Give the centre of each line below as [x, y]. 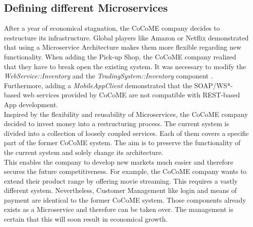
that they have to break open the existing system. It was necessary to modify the [125, 66]
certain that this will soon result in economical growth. [86, 219]
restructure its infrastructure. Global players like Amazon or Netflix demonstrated [126, 37]
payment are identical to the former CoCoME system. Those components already [125, 199]
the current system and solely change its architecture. [84, 152]
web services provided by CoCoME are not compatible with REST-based [131, 95]
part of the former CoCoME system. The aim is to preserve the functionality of [122, 142]
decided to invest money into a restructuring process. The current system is [117, 123]
